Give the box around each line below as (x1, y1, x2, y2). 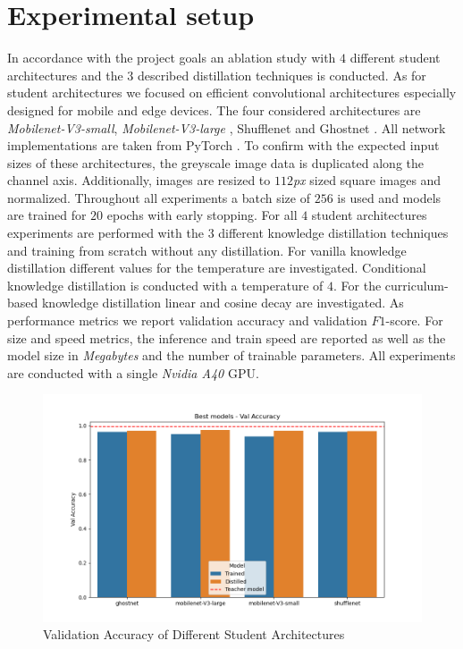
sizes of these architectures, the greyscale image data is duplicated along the (7, 153, 425, 172)
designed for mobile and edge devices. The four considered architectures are (7, 100, 421, 119)
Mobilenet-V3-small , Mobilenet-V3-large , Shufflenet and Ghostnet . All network (7, 118, 446, 137)
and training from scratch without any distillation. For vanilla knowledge (7, 240, 407, 259)
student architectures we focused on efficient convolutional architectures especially (7, 83, 457, 102)
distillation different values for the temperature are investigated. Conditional (7, 258, 426, 277)
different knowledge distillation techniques (218, 223, 449, 242)
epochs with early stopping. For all (106, 206, 298, 224)
